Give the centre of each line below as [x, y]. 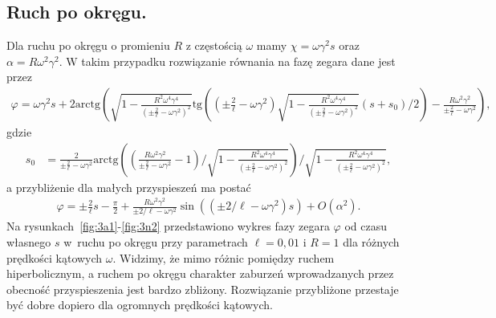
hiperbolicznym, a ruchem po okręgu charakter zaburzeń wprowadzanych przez [200, 273]
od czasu [366, 226]
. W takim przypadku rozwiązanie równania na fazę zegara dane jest [227, 61]
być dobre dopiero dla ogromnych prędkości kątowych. [140, 305]
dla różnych [371, 242]
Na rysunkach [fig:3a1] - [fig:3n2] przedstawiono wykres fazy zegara [168, 226]
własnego [29, 242]
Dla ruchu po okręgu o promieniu [88, 45]
